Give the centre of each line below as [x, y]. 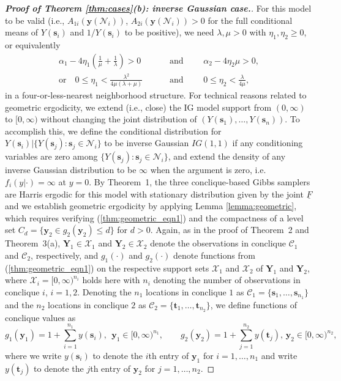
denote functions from [214, 255]
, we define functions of [254, 304]
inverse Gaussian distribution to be [71, 170]
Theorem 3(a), [33, 243]
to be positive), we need [169, 32]
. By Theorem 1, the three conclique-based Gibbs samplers [200, 182]
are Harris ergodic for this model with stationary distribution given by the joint [154, 194]
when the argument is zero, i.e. [208, 170]
